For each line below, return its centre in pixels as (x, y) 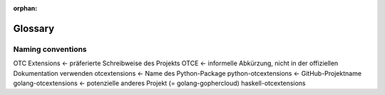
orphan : (25, 8)
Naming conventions (50, 49)
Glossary (34, 28)
